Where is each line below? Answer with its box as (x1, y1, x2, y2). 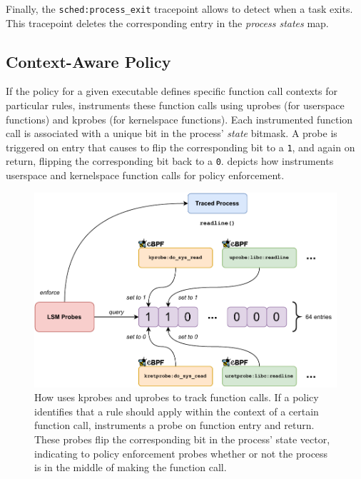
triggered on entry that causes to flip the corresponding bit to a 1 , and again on (6, 139, 355, 154)
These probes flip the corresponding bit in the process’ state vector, (34, 431, 330, 446)
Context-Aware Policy (6, 50, 171, 72)
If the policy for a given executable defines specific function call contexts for (6, 84, 338, 99)
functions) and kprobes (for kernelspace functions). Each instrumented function (6, 111, 353, 126)
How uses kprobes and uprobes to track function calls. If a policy (34, 390, 319, 405)
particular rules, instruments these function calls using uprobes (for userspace (6, 98, 345, 113)
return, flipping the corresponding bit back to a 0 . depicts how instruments (6, 153, 334, 168)
